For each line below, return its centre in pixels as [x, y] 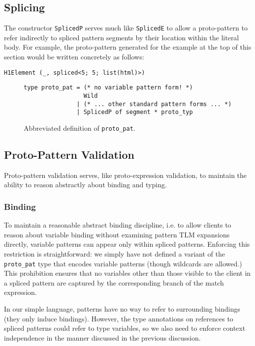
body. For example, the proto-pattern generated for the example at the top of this [128, 47]
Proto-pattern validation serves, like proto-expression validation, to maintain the [126, 175]
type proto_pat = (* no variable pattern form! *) [108, 88]
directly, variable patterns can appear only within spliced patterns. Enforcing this [127, 244]
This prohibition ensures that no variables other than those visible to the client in [127, 273]
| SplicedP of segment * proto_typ [135, 112]
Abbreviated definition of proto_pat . [80, 128]
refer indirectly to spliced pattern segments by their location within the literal [122, 37]
